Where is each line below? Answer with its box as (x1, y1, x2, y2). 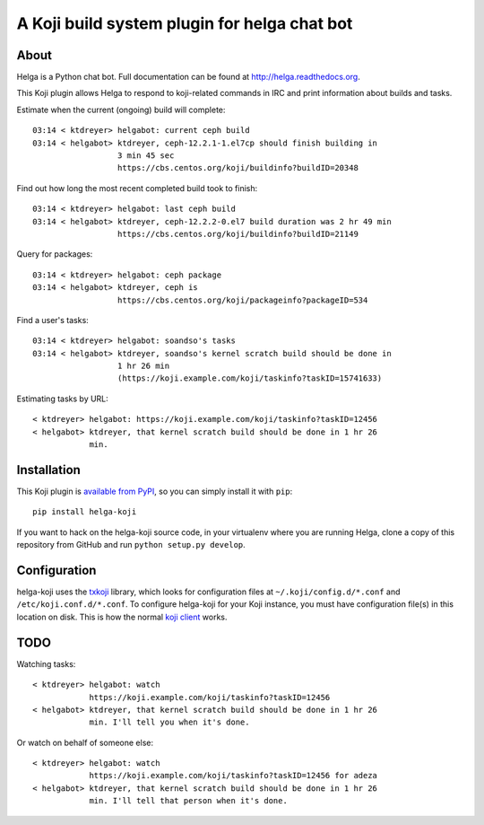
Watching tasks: (16, 658, 76, 669)
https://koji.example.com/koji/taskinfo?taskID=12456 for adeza (89, 770, 378, 781)
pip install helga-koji (32, 507, 137, 517)
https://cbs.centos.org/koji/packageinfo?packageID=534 (117, 294, 368, 305)
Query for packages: (16, 249, 93, 259)
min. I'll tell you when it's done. (89, 717, 250, 727)
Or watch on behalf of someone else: (16, 737, 154, 748)
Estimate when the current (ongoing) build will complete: (16, 104, 226, 115)
